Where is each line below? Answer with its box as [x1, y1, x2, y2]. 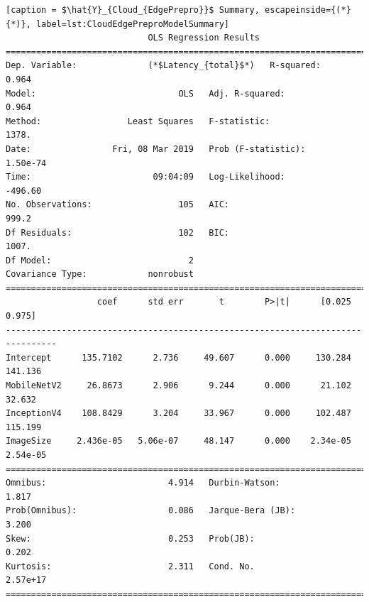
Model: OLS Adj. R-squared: [6, 88, 285, 99]
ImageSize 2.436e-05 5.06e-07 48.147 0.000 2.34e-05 [6, 436, 351, 447]
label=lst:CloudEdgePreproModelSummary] [35, 18, 229, 29]
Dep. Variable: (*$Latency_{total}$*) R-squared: [6, 60, 321, 71]
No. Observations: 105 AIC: [6, 199, 229, 210]
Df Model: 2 [6, 255, 194, 266]
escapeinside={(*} [265, 5, 351, 15]
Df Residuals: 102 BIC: [6, 227, 229, 238]
